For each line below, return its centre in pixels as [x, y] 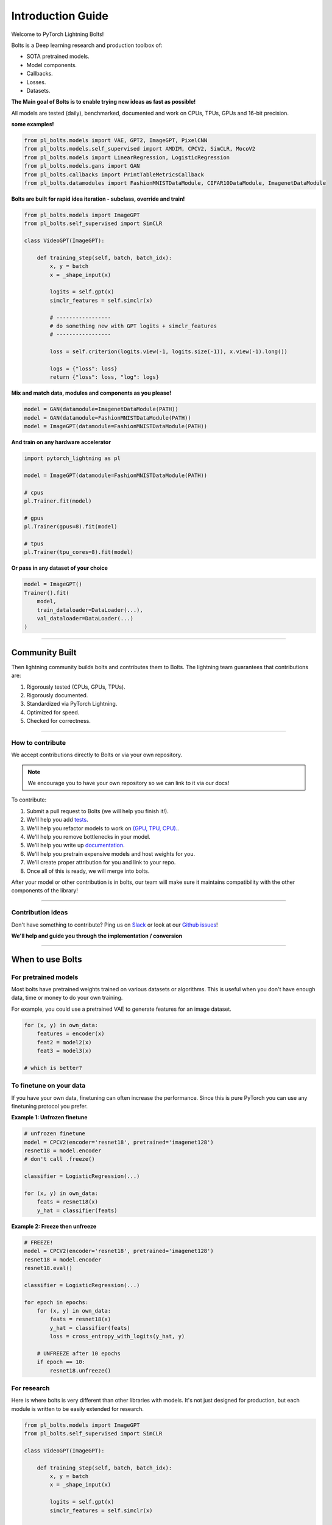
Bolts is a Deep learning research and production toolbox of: [87, 45]
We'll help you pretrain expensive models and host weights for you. [111, 853]
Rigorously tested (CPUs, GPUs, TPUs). [76, 687]
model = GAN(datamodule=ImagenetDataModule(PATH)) [101, 409]
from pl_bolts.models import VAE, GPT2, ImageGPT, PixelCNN [116, 141]
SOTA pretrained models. [58, 56]
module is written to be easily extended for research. [78, 1408]
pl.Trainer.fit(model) [58, 501]
